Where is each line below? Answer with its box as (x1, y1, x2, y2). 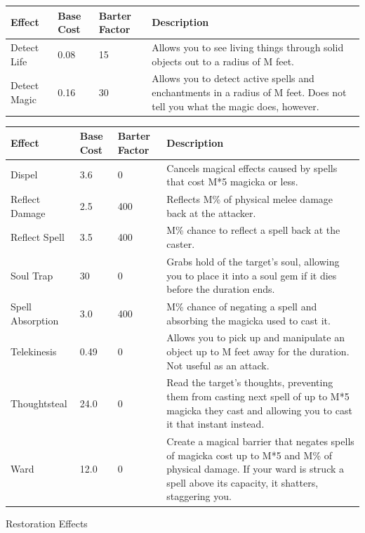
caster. (166, 237, 195, 251)
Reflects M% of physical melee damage (166, 192, 333, 206)
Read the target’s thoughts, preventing (166, 375, 333, 390)
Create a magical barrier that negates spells (166, 434, 354, 449)
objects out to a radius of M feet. (152, 53, 295, 68)
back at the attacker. (166, 205, 256, 220)
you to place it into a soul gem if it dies (166, 268, 337, 282)
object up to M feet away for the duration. (166, 343, 350, 358)
